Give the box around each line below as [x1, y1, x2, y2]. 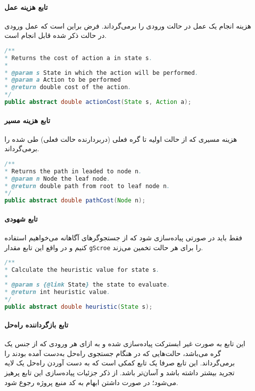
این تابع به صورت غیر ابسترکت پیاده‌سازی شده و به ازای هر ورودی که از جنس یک [4, 338, 246, 349]
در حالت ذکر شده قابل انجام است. [4, 30, 107, 40]
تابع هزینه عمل [4, 1, 48, 12]
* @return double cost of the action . [4, 84, 131, 91]
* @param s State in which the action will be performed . [4, 69, 198, 76]
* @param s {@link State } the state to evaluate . [4, 281, 170, 288]
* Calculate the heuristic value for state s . [4, 266, 160, 274]
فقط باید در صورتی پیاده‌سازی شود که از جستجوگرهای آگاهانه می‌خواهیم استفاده [4, 232, 243, 243]
